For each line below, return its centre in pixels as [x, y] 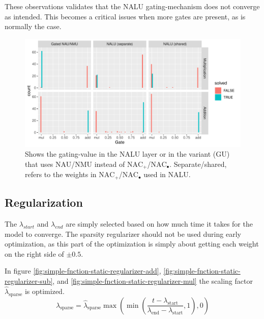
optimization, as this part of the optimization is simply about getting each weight [132, 244]
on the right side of [34, 253]
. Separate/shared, [198, 164]
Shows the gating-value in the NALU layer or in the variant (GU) [127, 154]
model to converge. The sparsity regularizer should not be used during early [123, 234]
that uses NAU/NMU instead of [75, 164]
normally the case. [33, 26]
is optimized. [45, 291]
